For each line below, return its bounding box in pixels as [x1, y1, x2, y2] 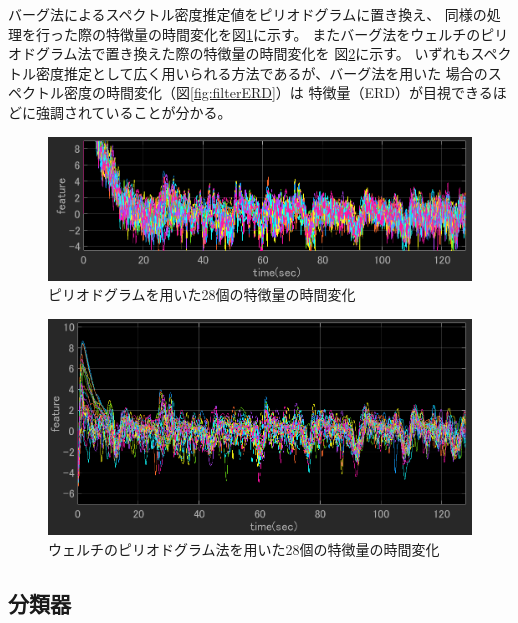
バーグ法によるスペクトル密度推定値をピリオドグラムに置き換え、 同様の [8, 4, 487, 24]
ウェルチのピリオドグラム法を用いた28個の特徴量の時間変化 [48, 538, 440, 559]
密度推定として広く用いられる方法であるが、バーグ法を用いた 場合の [35, 62, 488, 83]
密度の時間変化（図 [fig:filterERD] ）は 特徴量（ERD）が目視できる [63, 82, 493, 103]
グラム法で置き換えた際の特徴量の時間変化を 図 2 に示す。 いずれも [35, 43, 471, 64]
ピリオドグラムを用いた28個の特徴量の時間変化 [48, 284, 356, 305]
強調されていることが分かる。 [35, 101, 232, 122]
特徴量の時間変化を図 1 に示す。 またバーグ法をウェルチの [105, 23, 481, 44]
